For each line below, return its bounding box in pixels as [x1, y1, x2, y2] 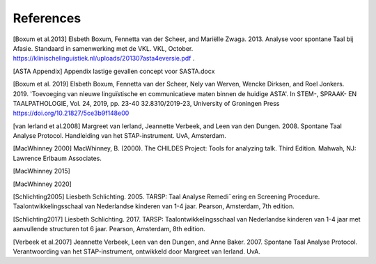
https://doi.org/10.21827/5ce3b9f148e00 [13, 109, 130, 118]
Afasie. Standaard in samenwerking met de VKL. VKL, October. [13, 44, 194, 52]
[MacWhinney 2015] [13, 167, 71, 176]
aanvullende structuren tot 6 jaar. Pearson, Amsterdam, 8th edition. [13, 225, 205, 233]
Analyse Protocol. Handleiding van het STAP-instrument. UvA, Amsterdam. [13, 132, 226, 140]
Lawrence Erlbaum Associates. [13, 154, 102, 162]
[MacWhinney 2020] [13, 180, 72, 188]
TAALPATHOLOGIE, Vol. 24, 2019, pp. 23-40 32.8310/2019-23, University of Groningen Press [13, 99, 280, 107]
